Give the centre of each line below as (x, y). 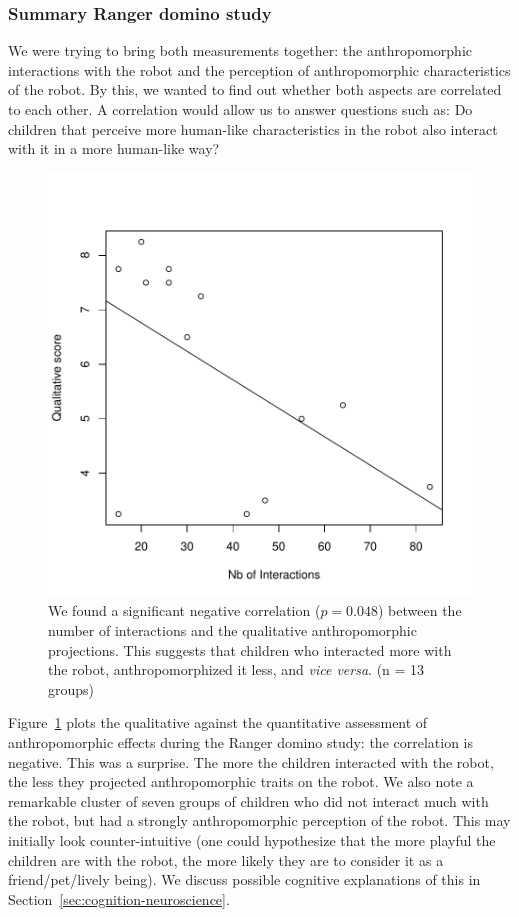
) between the (420, 610)
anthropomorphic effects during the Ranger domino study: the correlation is (241, 741)
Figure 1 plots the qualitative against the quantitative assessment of (218, 722)
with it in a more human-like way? (114, 148)
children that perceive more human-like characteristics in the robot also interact (253, 128)
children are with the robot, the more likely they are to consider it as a (226, 859)
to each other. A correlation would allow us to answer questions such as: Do (240, 109)
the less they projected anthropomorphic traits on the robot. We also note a (241, 781)
